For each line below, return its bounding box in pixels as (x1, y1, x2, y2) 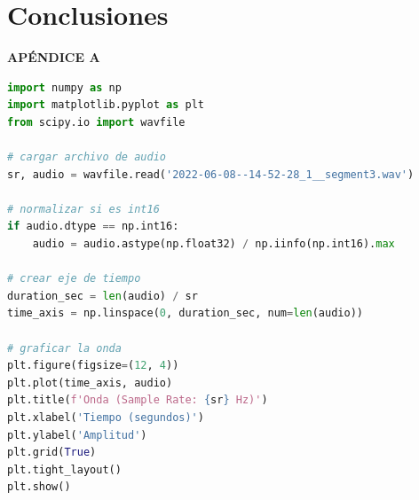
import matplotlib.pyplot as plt (7, 98, 204, 112)
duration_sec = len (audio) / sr (7, 289, 198, 302)
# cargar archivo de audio (7, 151, 166, 164)
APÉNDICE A (7, 48, 100, 66)
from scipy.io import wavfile (7, 115, 186, 129)
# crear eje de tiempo (7, 272, 141, 285)
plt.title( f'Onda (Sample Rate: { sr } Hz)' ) (7, 394, 268, 407)
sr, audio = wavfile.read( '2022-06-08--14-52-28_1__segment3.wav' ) (7, 168, 415, 181)
